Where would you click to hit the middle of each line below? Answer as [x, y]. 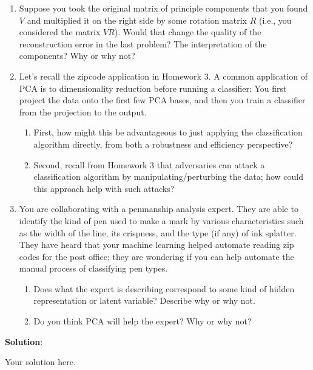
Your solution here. [40, 362]
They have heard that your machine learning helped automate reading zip [156, 245]
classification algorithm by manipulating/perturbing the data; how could [169, 176]
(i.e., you [275, 20]
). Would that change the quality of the [188, 32]
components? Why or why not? [77, 56]
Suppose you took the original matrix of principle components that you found [163, 8]
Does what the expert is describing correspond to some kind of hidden [164, 288]
